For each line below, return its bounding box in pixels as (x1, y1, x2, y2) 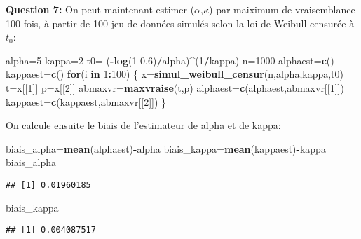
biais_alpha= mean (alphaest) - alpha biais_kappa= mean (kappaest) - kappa (6, 141, 326, 156)
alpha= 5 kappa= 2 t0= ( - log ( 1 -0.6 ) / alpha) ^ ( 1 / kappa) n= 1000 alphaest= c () (6, 53, 334, 67)
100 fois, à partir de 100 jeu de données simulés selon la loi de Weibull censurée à (6, 15, 355, 30)
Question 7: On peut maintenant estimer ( (6, 2, 195, 16)
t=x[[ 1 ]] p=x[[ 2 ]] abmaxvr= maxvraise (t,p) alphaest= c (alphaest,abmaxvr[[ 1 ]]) (6, 80, 344, 95)
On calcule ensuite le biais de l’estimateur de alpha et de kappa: (6, 118, 281, 132)
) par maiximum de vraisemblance (209, 2, 355, 16)
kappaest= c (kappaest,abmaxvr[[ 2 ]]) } (6, 94, 167, 109)
